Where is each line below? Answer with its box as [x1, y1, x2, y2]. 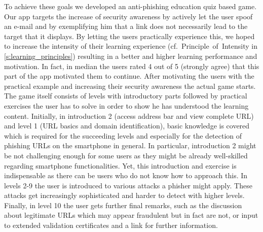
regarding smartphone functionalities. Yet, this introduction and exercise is [4, 160, 237, 171]
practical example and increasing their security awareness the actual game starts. [4, 80, 256, 91]
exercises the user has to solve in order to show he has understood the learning [4, 100, 249, 111]
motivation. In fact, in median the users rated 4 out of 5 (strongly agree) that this [4, 60, 259, 71]
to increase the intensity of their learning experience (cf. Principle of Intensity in [4, 41, 257, 51]
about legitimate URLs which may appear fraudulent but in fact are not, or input [4, 210, 258, 220]
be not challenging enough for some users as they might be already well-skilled [4, 150, 248, 160]
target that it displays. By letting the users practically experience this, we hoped [4, 30, 255, 41]
